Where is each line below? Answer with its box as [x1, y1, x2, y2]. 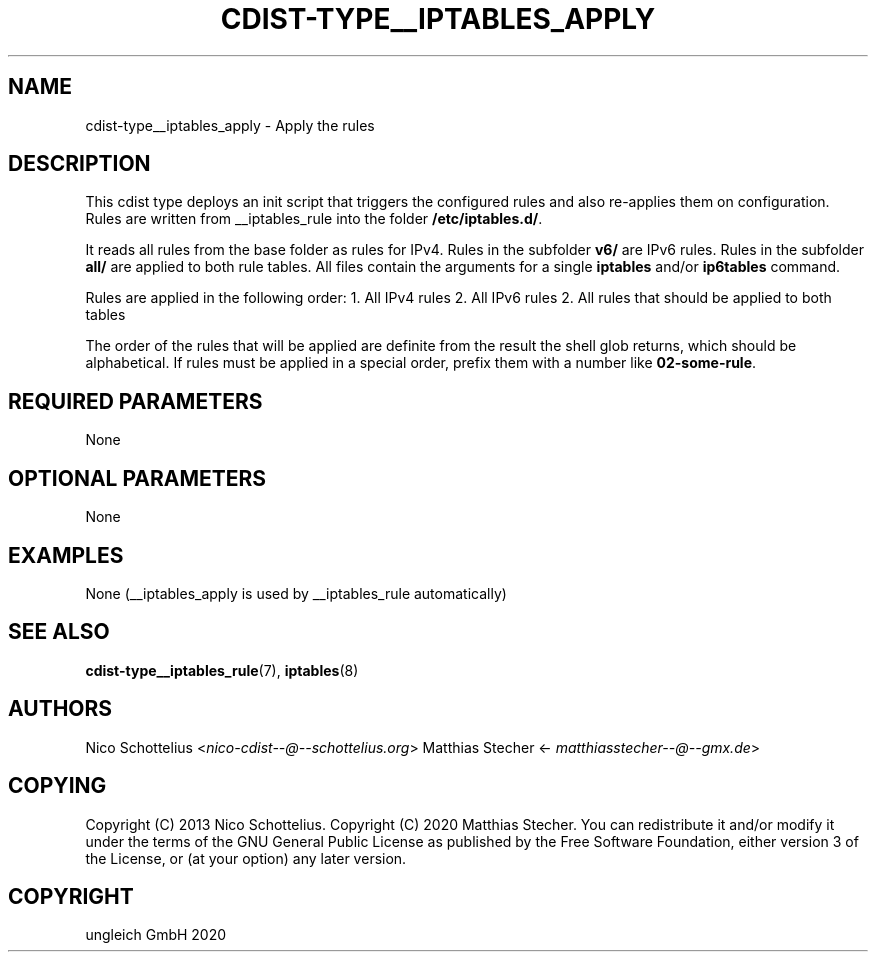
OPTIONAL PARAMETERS [8, 465, 267, 491]
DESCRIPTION [8, 151, 151, 177]
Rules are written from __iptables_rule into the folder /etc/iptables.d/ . [85, 210, 543, 228]
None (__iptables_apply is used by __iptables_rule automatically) [85, 584, 507, 602]
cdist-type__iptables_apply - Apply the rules [85, 116, 375, 134]
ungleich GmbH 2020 [85, 926, 227, 944]
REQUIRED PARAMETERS [8, 388, 263, 414]
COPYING [8, 773, 107, 799]
